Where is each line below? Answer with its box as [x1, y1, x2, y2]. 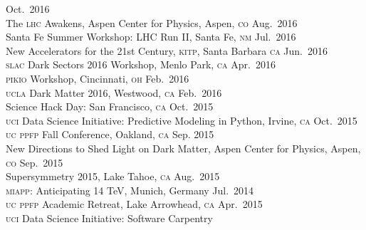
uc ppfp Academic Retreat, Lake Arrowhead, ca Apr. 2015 [6, 197, 263, 211]
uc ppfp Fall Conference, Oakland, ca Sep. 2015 [6, 127, 214, 142]
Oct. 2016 [6, 1, 50, 16]
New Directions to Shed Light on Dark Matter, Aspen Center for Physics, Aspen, [6, 140, 361, 155]
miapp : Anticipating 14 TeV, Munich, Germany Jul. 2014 [6, 182, 254, 197]
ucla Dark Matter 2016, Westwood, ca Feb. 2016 [6, 85, 222, 100]
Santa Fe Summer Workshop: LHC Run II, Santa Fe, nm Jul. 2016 [6, 29, 296, 44]
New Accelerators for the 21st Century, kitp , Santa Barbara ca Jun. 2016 [6, 43, 328, 58]
